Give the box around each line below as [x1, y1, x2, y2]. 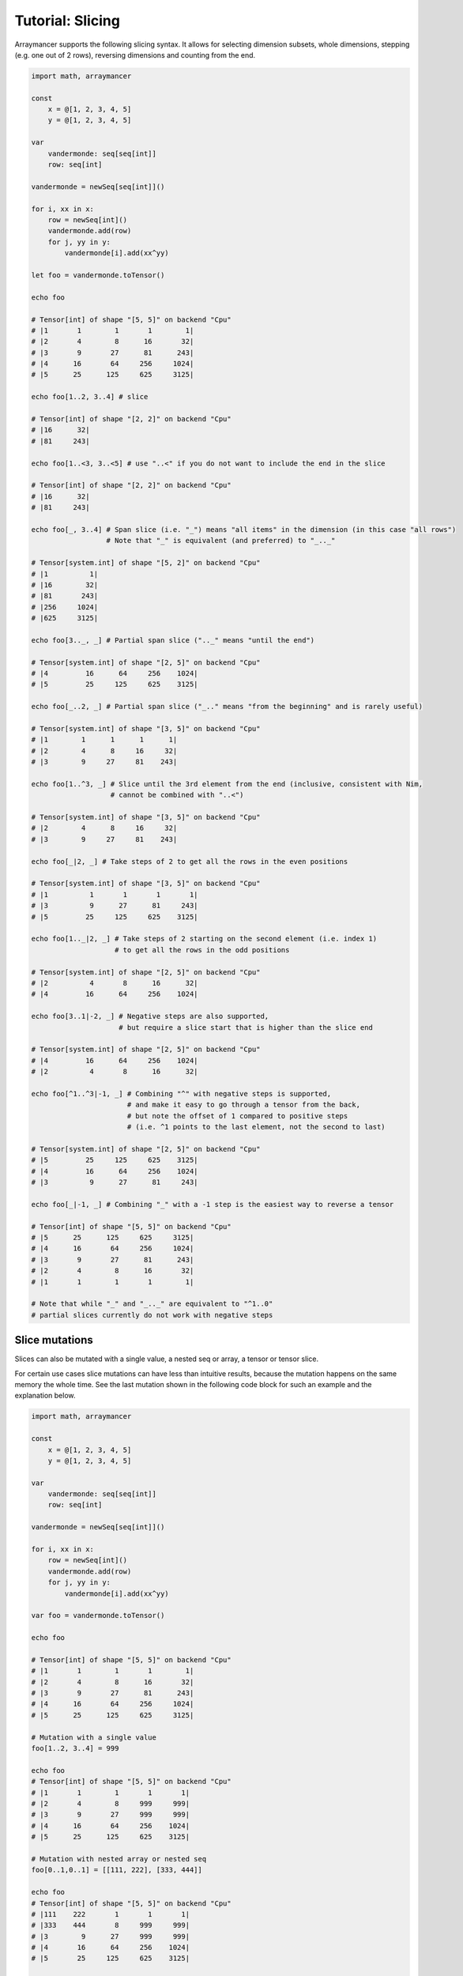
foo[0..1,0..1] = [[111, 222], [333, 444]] [31, 1865, 203, 1875]
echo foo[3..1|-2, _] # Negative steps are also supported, [31, 1012, 269, 1021]
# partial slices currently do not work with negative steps [31, 1310, 273, 1319]
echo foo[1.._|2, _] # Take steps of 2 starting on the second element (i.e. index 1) [31, 934, 378, 944]
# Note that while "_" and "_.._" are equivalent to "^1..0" [31, 1299, 273, 1308]
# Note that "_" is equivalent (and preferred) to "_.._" [106, 536, 336, 545]
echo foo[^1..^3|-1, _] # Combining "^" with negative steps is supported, [31, 1089, 332, 1098]
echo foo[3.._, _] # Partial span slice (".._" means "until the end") [31, 635, 315, 644]
